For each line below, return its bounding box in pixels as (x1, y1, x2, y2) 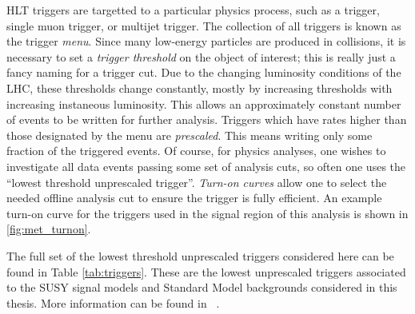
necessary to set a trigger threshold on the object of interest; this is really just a (6, 48, 396, 65)
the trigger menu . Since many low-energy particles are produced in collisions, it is (6, 33, 406, 50)
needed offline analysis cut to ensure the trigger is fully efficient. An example (6, 189, 382, 206)
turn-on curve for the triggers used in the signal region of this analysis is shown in (6, 205, 409, 221)
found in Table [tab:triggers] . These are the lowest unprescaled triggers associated (6, 263, 406, 280)
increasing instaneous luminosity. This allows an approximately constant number (6, 95, 401, 112)
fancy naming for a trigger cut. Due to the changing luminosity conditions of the (6, 64, 401, 81)
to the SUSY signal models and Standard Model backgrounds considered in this (6, 279, 397, 296)
